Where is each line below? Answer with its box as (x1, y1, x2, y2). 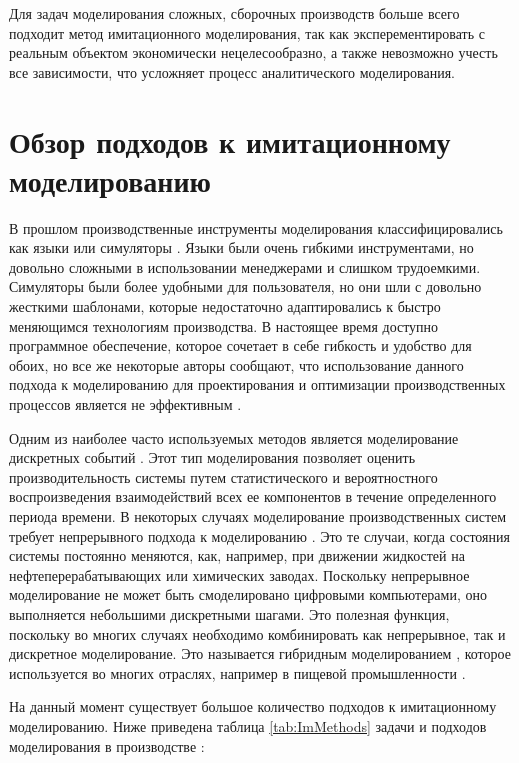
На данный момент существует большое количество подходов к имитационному (9, 696, 497, 717)
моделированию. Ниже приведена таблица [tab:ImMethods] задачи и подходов (9, 715, 487, 736)
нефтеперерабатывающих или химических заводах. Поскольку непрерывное (9, 564, 470, 585)
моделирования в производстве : (9, 735, 205, 756)
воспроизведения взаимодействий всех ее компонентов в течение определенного (9, 486, 497, 507)
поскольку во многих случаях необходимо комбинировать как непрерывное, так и (9, 623, 506, 644)
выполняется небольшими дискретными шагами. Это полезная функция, (9, 603, 450, 624)
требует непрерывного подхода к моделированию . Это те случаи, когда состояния (9, 525, 510, 546)
